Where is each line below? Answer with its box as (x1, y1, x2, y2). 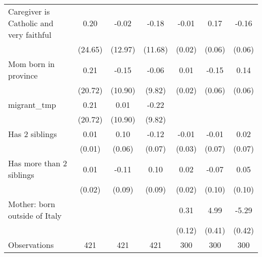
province (8, 70, 38, 81)
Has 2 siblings (8, 128, 57, 140)
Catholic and (8, 17, 53, 29)
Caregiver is (8, 6, 50, 17)
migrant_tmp (8, 99, 56, 110)
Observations (8, 239, 54, 250)
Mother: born (8, 198, 55, 210)
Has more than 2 (8, 157, 68, 169)
